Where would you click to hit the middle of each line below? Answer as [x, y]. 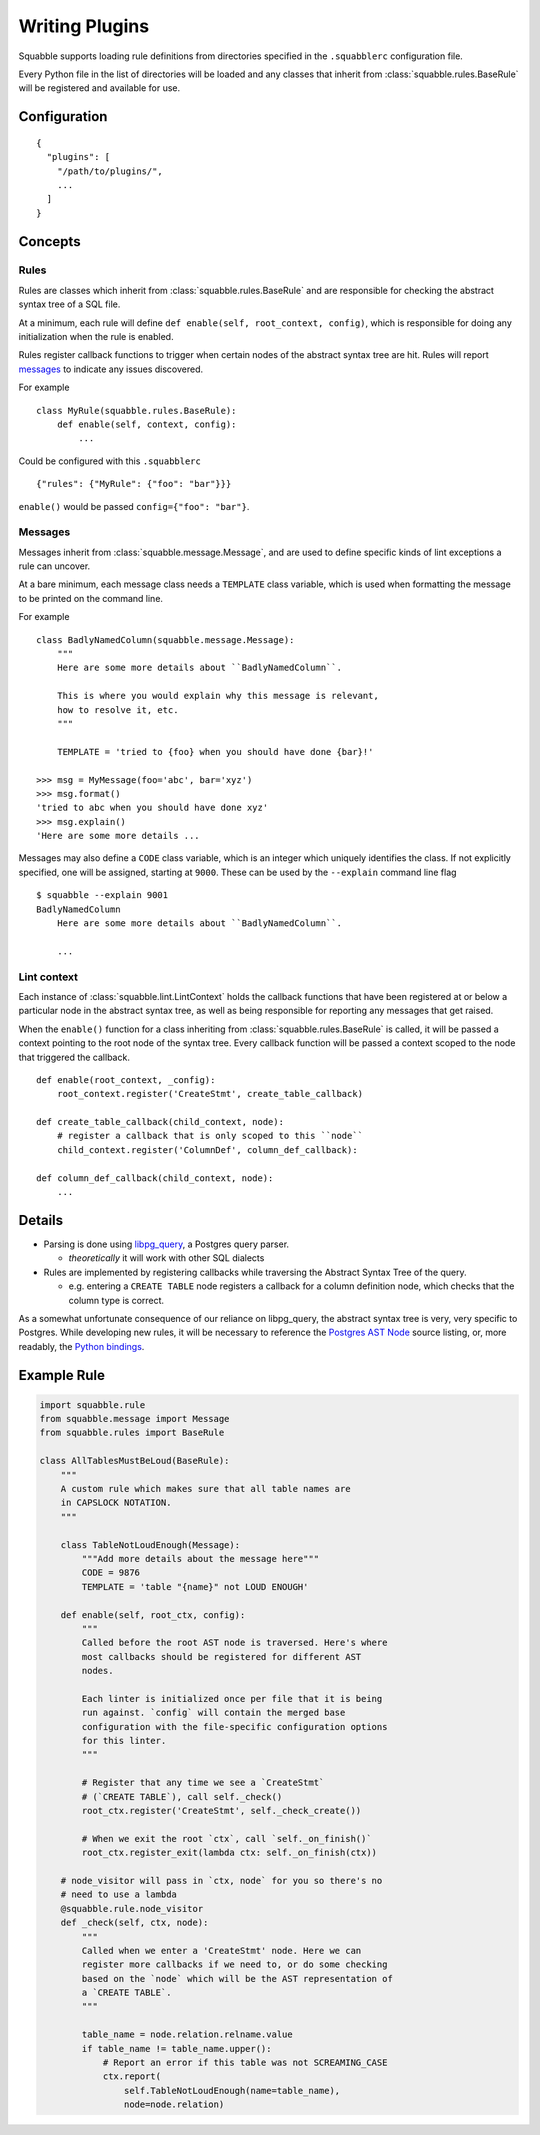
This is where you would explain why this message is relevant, [217, 696]
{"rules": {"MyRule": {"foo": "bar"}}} [134, 484]
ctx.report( [132, 2076]
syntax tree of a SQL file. [69, 304]
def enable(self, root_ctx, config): [153, 1614]
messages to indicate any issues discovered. [111, 369]
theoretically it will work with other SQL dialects [166, 1258]
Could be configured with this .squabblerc [110, 461]
